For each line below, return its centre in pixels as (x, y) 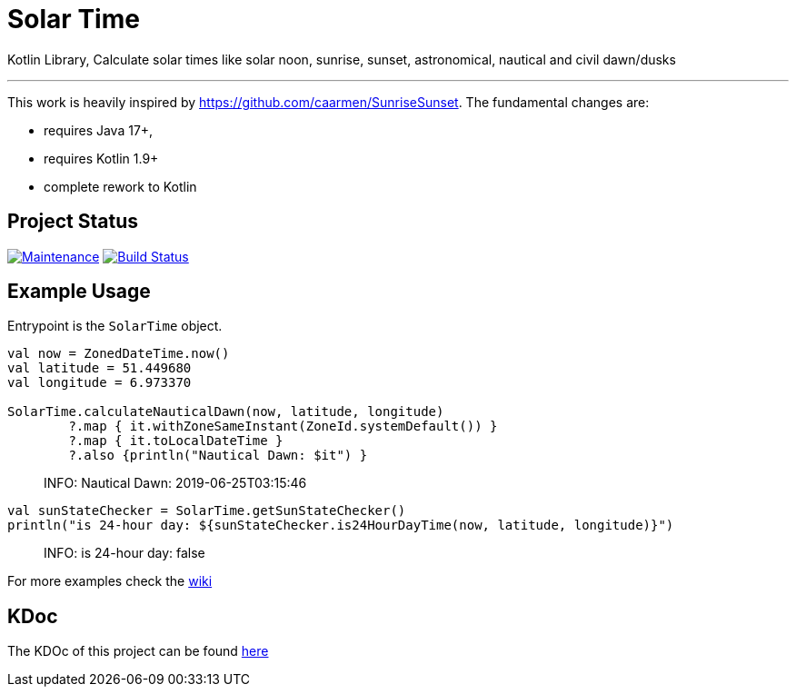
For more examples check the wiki (110, 581)
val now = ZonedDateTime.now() (119, 354)
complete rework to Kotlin (120, 186)
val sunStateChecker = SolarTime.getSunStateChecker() (207, 511)
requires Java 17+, (99, 130)
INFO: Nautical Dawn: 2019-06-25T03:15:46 (175, 483)
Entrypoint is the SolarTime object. (115, 326)
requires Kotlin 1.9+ (101, 158)
